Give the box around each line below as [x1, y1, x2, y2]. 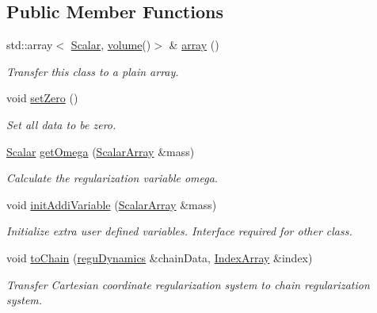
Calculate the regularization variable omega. [6, 170, 219, 186]
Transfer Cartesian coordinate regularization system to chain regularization [6, 276, 370, 292]
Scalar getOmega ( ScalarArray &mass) [6, 143, 195, 159]
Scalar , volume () [70, 36, 151, 53]
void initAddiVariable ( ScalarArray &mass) [6, 196, 217, 212]
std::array [6, 36, 53, 53]
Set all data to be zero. [6, 116, 116, 132]
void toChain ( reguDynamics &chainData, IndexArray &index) [6, 249, 313, 265]
